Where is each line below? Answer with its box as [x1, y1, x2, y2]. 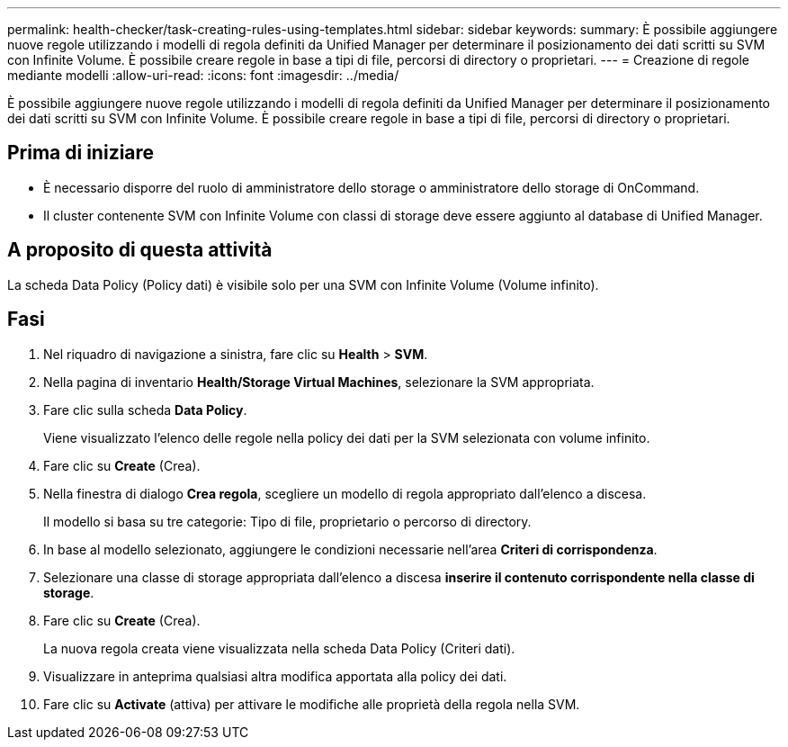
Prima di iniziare [7, 141, 155, 165]
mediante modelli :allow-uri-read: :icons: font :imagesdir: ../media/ [7, 67, 399, 83]
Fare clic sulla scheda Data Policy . [43, 401, 247, 418]
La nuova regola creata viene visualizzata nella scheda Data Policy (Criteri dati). [43, 640, 515, 656]
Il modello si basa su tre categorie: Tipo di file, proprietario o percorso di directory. [43, 513, 532, 529]
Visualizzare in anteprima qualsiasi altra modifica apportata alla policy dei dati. [43, 668, 507, 684]
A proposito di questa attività [7, 238, 273, 262]
